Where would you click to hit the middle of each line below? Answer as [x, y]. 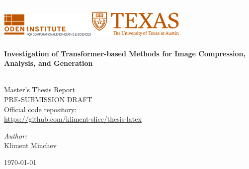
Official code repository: [40, 109]
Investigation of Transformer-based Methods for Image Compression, [125, 53]
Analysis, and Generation [48, 63]
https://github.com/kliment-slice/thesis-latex [73, 119]
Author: [16, 135]
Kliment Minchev [30, 145]
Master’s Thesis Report [40, 89]
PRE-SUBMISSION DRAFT [48, 99]
